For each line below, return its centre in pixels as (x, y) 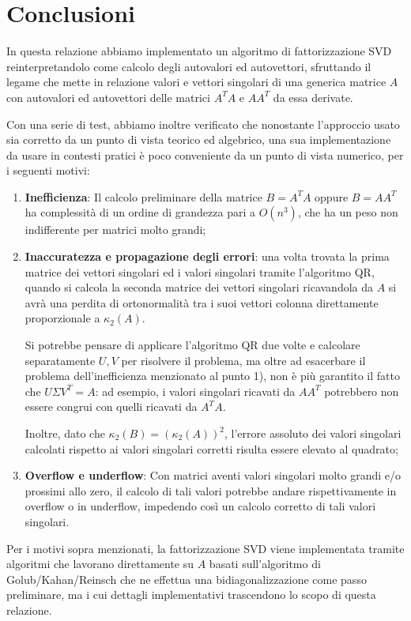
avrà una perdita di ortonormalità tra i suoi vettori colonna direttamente (202, 302)
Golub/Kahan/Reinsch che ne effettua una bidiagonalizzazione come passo (187, 579)
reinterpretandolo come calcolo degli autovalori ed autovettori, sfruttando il (189, 66)
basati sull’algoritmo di (265, 564)
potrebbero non (362, 391)
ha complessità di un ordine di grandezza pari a (140, 212)
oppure (332, 196)
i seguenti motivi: (48, 170)
